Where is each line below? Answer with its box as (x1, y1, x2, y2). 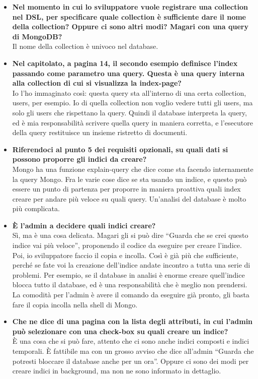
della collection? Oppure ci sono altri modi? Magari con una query (12, 21, 248, 32)
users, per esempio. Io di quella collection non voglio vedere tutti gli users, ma (12, 97, 253, 108)
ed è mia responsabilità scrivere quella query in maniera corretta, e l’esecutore (12, 117, 253, 128)
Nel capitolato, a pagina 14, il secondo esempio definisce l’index (12, 57, 238, 68)
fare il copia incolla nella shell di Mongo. (12, 299, 138, 309)
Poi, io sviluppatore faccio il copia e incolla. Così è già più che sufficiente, (12, 249, 238, 260)
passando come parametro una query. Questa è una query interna (12, 68, 244, 78)
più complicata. (12, 203, 60, 214)
